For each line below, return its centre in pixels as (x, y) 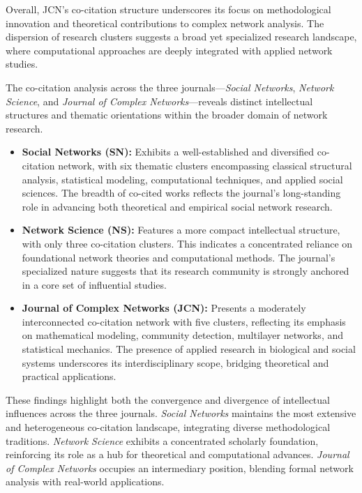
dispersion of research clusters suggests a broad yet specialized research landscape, (181, 37)
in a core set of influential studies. (94, 284)
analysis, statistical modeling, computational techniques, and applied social (182, 179)
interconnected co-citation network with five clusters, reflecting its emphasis (184, 321)
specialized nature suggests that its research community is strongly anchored (186, 271)
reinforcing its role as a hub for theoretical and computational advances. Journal (178, 454)
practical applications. (69, 376)
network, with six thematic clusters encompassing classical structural (205, 165)
